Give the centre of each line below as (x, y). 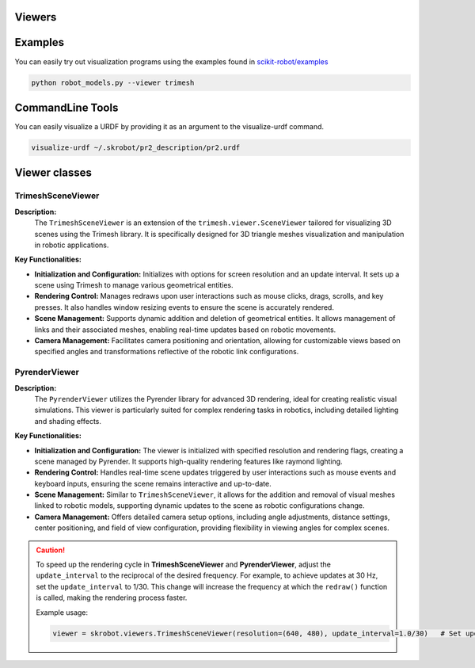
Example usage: (62, 612)
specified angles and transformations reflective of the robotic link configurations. (167, 352)
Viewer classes (53, 173)
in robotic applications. (72, 245)
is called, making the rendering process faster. (112, 597)
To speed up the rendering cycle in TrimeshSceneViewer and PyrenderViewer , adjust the (184, 565)
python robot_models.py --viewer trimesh (113, 82)
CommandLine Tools (66, 107)
